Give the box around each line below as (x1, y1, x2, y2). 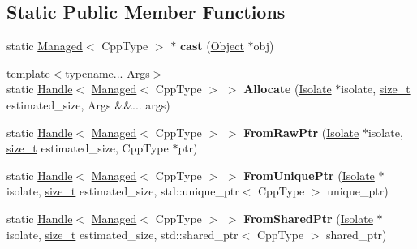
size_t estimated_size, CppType (6, 140, 169, 157)
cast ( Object (179, 37, 244, 54)
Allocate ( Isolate (243, 80, 332, 97)
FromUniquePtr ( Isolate (243, 166, 375, 183)
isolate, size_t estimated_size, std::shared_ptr (6, 225, 239, 243)
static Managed (6, 37, 83, 54)
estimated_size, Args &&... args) (6, 96, 170, 113)
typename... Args (65, 64, 150, 81)
